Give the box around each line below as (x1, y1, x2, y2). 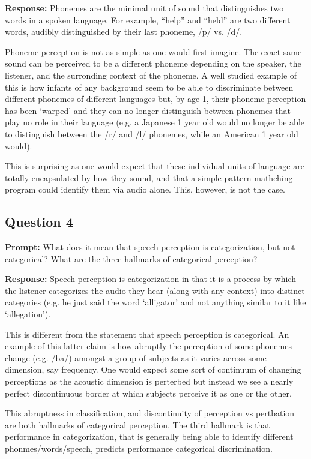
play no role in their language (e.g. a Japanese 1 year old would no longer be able (5, 116, 304, 128)
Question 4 (5, 212, 73, 231)
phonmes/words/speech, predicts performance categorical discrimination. (5, 442, 273, 455)
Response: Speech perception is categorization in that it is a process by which (5, 272, 296, 285)
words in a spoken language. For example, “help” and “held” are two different (5, 13, 291, 26)
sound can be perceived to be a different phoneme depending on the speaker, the (5, 57, 301, 70)
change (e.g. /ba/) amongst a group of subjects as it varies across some (5, 351, 267, 364)
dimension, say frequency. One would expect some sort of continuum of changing (5, 363, 301, 376)
